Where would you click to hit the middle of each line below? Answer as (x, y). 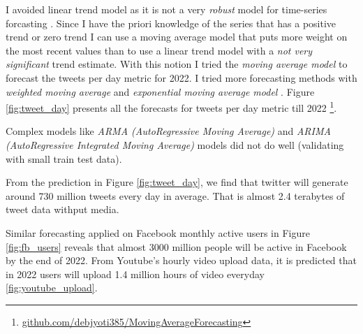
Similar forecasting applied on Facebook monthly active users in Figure (158, 232)
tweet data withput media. (62, 209)
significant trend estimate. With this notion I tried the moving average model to (177, 64)
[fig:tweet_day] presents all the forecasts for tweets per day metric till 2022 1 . (171, 107)
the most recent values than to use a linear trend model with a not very (159, 50)
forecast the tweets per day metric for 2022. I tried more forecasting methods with (181, 77)
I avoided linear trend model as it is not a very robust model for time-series (166, 9)
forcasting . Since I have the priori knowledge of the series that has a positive (171, 23)
